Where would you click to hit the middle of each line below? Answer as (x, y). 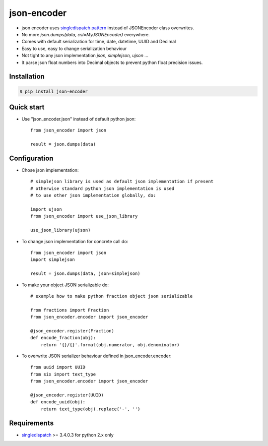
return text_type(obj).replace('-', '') (91, 409)
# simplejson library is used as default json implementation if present (122, 182)
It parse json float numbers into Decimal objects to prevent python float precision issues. (112, 63)
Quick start (27, 107)
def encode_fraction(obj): (63, 338)
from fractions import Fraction (70, 310)
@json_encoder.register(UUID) (67, 395)
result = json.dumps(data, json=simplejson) (86, 274)
